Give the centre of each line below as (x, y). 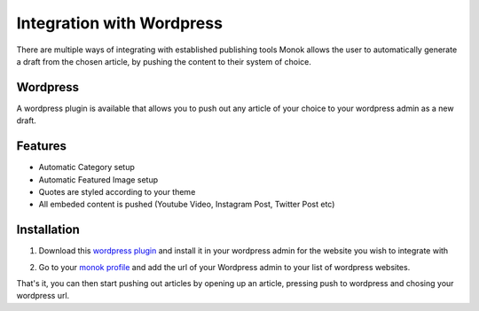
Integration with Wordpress (120, 23)
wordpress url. (43, 296)
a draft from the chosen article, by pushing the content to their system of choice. (164, 61)
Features (41, 146)
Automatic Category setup (86, 167)
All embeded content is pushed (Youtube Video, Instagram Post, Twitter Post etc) (187, 205)
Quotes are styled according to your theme (117, 191)
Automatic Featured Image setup (98, 179)
